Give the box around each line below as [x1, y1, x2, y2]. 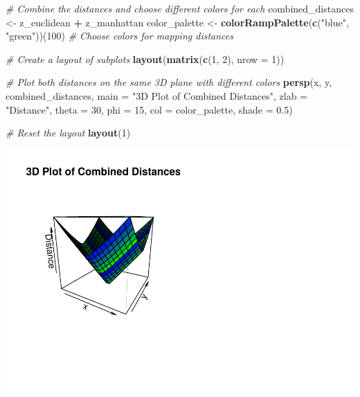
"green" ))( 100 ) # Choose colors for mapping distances [6, 28, 233, 43]
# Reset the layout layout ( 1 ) [6, 125, 131, 140]
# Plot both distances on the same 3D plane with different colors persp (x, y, [6, 75, 332, 89]
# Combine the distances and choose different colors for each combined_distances [6, 1, 354, 15]
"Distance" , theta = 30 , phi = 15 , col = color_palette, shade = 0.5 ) [6, 102, 293, 116]
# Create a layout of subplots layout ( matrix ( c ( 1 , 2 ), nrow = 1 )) [6, 51, 285, 66]
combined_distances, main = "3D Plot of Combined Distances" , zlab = [6, 88, 308, 103]
